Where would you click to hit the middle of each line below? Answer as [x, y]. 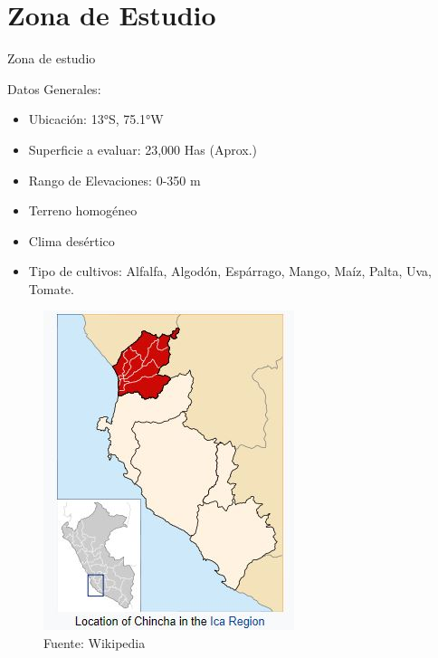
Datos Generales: [54, 88]
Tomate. [51, 288]
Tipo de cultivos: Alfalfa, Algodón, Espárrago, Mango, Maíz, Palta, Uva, [230, 271]
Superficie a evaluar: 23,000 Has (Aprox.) [143, 149]
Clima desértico [71, 240]
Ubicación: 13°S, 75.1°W [96, 119]
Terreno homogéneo [83, 210]
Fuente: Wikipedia [95, 643]
